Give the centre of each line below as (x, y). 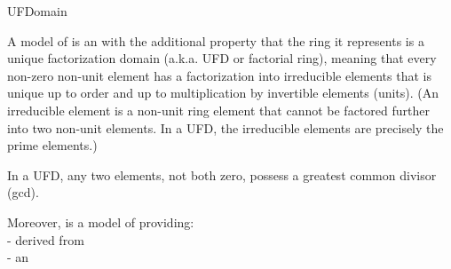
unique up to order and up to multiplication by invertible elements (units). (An (223, 93)
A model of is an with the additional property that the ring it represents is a (216, 40)
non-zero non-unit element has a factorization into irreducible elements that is (219, 75)
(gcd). (23, 192)
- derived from (46, 239)
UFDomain (37, 11)
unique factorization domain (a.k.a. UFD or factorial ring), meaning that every (222, 58)
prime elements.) (52, 145)
